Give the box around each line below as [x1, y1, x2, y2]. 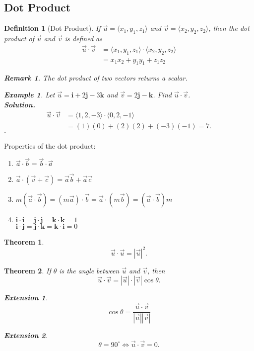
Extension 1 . [4, 292, 48, 303]
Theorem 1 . [4, 236, 44, 247]
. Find [153, 89, 172, 100]
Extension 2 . [4, 330, 48, 340]
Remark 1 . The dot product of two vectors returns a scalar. [4, 73, 188, 83]
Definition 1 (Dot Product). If [4, 23, 101, 33]
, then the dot [208, 23, 250, 33]
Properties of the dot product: [4, 140, 96, 151]
